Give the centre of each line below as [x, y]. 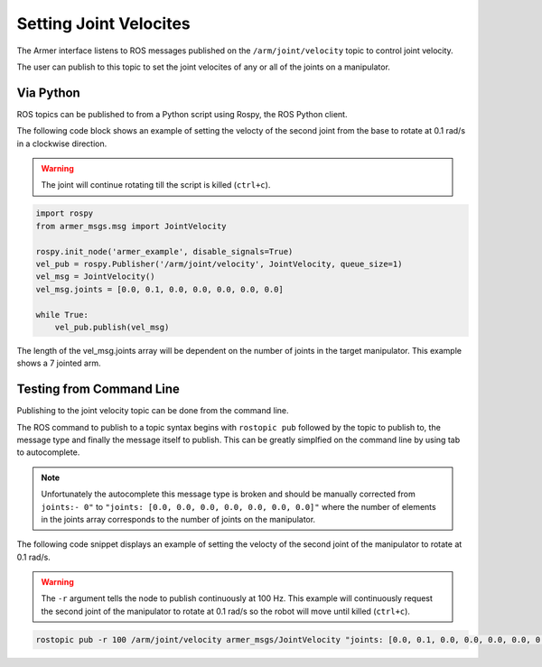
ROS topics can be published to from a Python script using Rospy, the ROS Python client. [182, 114]
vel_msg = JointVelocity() [95, 277]
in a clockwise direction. [62, 144]
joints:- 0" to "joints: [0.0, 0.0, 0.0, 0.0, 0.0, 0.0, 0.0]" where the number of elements [239, 506]
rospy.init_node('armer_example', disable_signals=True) [164, 251]
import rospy [65, 213]
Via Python [48, 93]
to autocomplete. [48, 452]
